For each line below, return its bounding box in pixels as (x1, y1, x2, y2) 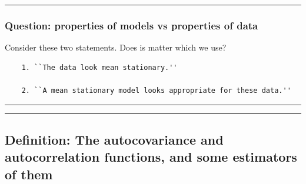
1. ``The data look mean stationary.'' (21, 63, 178, 72)
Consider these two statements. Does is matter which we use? (5, 41, 227, 53)
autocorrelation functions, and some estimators (5, 148, 297, 166)
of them (5, 165, 53, 183)
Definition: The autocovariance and (5, 130, 224, 148)
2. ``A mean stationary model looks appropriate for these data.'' (21, 86, 291, 95)
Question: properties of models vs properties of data (5, 18, 258, 32)
